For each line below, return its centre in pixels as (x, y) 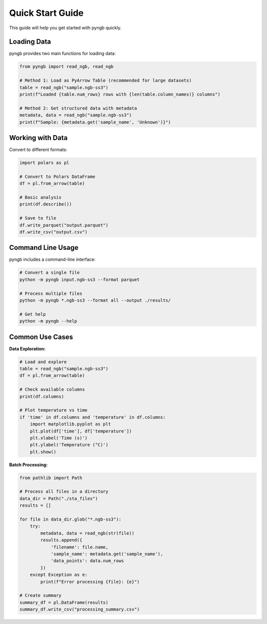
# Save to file (38, 218)
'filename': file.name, (80, 547)
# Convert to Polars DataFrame (58, 176)
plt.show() (43, 452)
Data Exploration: (27, 348)
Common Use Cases (41, 337)
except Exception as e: (59, 575)
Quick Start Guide (46, 13)
